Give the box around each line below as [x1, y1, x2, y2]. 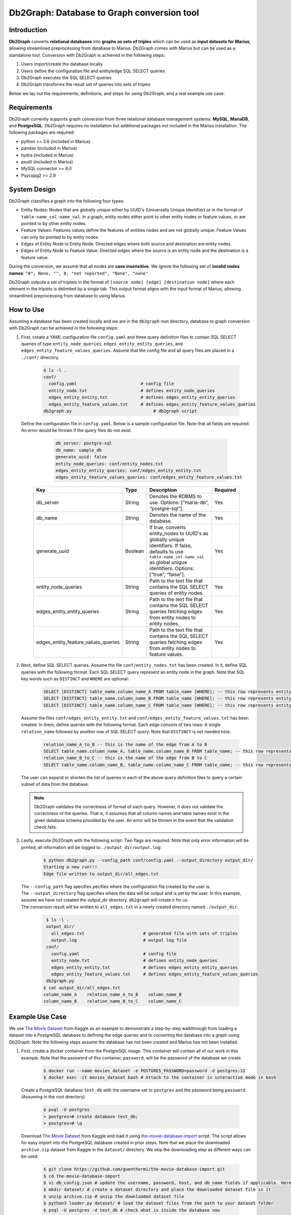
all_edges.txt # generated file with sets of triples [51, 931, 238, 936]
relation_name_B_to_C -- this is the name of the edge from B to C [43, 755, 208, 761]
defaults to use [149, 548, 184, 555]
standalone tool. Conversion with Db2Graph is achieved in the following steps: [9, 52, 165, 58]
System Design [9, 185, 56, 193]
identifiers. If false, [149, 542, 192, 549]
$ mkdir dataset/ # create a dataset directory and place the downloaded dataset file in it [43, 1187, 271, 1193]
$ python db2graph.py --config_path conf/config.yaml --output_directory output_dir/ [43, 857, 253, 863]
